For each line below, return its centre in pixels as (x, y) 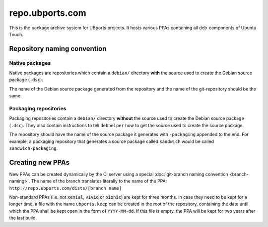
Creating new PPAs (39, 162)
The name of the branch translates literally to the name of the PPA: (99, 181)
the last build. (23, 218)
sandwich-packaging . (33, 148)
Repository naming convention (58, 49)
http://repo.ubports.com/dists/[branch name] (66, 188)
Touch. (16, 34)
